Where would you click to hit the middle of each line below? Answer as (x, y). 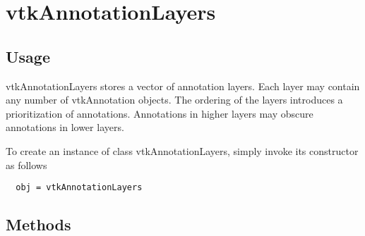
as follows (26, 164)
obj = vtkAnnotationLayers (79, 188)
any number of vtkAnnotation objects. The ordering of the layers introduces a (174, 100)
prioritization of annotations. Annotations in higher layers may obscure (160, 113)
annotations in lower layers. (65, 127)
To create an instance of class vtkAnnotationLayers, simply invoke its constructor (182, 150)
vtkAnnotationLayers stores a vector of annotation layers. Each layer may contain (183, 86)
